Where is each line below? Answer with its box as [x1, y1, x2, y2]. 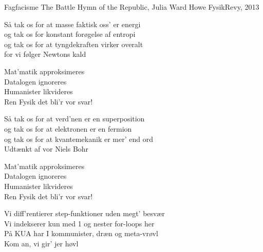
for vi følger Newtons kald [4, 49, 86, 59]
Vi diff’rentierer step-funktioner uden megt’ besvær [4, 208, 165, 219]
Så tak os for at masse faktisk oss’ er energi [4, 18, 141, 29]
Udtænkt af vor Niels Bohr [4, 143, 89, 154]
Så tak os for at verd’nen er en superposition [4, 113, 145, 124]
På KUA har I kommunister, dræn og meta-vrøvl [4, 228, 158, 239]
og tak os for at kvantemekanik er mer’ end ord [4, 133, 153, 144]
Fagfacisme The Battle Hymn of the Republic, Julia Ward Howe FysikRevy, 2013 [4, 2, 259, 12]
